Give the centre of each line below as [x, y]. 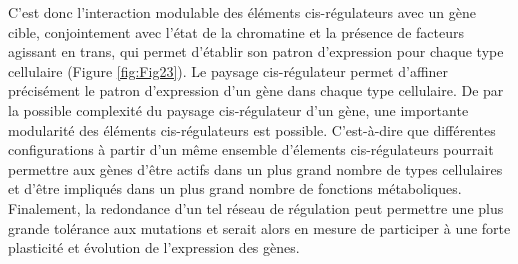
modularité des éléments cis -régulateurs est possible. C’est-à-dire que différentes [252, 129]
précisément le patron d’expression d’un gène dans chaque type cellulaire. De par [256, 90]
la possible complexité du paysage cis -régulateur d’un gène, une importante [238, 109]
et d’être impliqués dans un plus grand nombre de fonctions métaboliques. [235, 188]
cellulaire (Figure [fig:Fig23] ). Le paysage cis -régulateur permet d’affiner [228, 70]
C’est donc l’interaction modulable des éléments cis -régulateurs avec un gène [242, 12]
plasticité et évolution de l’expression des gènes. [154, 247]
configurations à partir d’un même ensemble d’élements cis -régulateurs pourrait [251, 149]
